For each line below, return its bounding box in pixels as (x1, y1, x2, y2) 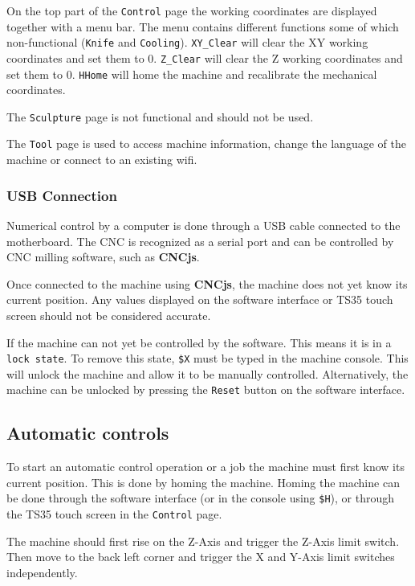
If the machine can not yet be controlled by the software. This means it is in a (6, 334, 392, 350)
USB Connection (6, 185, 117, 205)
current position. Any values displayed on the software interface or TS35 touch (6, 291, 393, 308)
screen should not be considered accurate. (6, 306, 211, 323)
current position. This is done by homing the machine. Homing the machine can (6, 473, 400, 490)
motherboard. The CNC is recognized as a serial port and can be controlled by (6, 232, 394, 249)
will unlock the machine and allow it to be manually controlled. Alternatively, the (6, 365, 409, 382)
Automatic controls (6, 420, 169, 445)
